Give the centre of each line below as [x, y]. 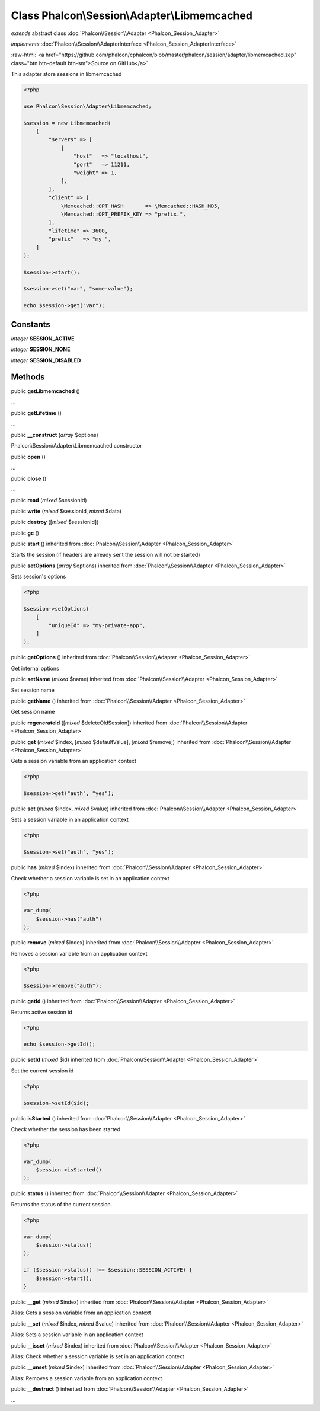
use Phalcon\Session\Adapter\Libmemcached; [88, 106]
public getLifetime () [36, 413]
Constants [31, 324]
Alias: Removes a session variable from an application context [87, 1378]
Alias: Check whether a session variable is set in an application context [97, 1356]
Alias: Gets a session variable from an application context [81, 1313]
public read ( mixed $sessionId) [49, 500]
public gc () [25, 533]
